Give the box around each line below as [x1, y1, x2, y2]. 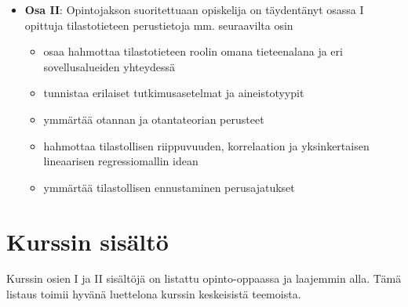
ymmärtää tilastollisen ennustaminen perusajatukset [43, 179, 295, 195]
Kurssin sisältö [6, 225, 169, 257]
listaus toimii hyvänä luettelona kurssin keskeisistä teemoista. [6, 286, 301, 302]
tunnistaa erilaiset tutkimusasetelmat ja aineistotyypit [43, 85, 304, 101]
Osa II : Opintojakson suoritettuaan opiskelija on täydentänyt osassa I [24, 2, 364, 17]
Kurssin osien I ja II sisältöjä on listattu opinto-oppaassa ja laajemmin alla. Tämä [6, 270, 402, 287]
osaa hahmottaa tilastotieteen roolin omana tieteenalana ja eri [43, 43, 343, 60]
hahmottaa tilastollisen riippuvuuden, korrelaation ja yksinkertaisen [43, 137, 370, 153]
